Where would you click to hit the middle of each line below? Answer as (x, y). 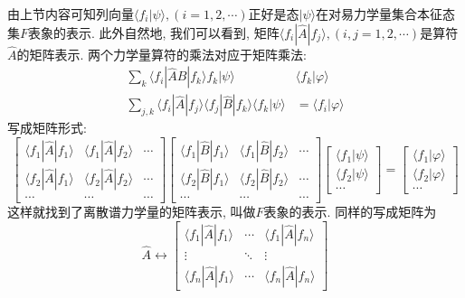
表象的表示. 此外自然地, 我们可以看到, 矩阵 (154, 32)
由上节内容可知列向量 (71, 14)
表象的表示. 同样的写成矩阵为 (350, 212)
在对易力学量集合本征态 (386, 14)
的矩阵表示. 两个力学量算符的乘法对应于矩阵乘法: (161, 54)
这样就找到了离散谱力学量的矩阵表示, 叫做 (132, 212)
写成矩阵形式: (47, 128)
